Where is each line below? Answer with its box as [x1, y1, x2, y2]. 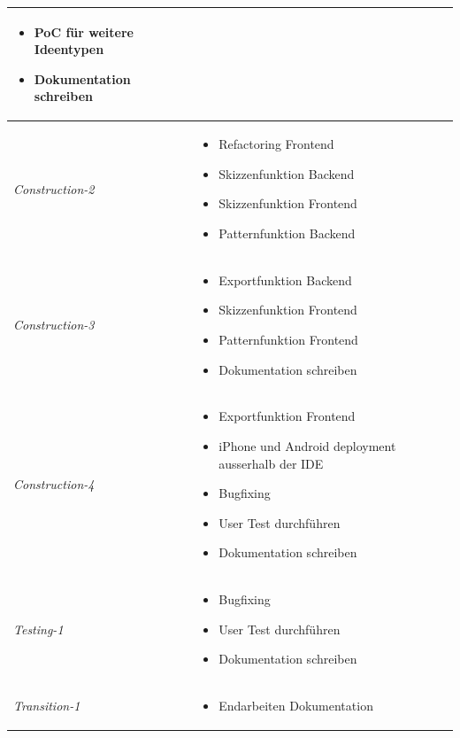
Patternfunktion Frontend [218, 330, 358, 348]
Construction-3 [13, 315, 95, 334]
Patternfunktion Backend [218, 223, 356, 242]
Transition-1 [13, 696, 80, 715]
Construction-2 [13, 179, 95, 198]
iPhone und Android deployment [218, 436, 396, 454]
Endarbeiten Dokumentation [218, 696, 373, 715]
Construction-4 [13, 475, 95, 493]
